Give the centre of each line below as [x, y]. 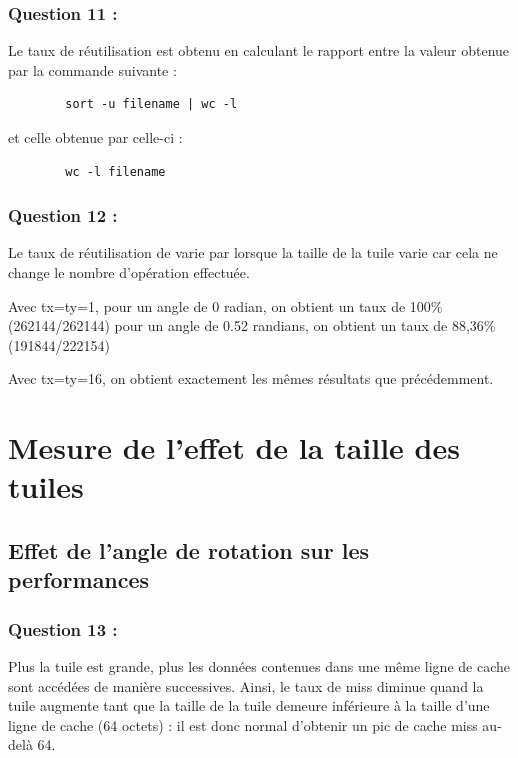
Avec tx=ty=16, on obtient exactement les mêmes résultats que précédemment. [251, 378]
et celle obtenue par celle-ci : [95, 137]
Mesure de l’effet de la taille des [234, 447]
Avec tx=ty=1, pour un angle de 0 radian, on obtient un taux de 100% [225, 305]
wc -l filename [115, 171]
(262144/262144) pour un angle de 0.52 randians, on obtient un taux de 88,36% [252, 325]
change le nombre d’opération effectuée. [129, 272]
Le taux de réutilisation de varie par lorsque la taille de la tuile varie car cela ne [253, 252]
